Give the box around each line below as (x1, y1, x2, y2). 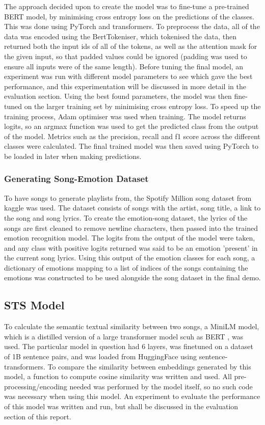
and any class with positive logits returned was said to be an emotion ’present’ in (4, 242, 258, 253)
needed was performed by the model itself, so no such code (69, 381, 253, 391)
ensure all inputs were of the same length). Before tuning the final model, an (4, 61, 244, 71)
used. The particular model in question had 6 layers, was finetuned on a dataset (4, 341, 253, 352)
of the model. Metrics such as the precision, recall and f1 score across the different (4, 130, 260, 141)
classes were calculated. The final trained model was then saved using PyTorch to (4, 141, 258, 151)
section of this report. (4, 411, 71, 421)
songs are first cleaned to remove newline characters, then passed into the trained (4, 222, 258, 233)
